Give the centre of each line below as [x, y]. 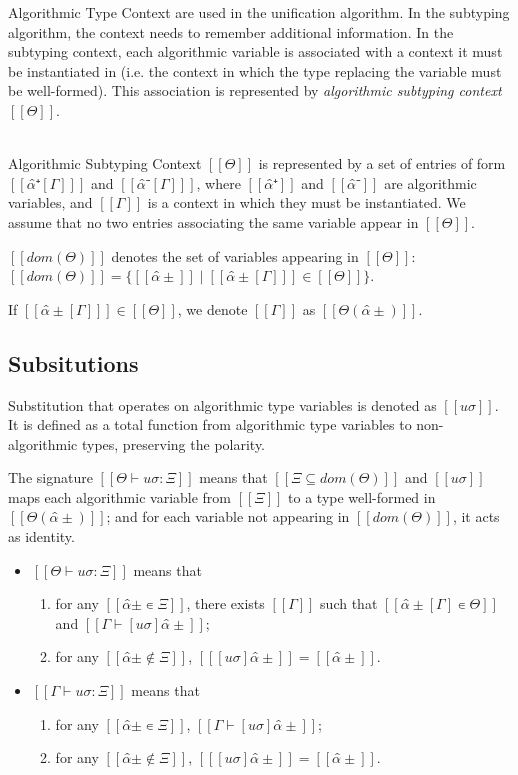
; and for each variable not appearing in [228, 516]
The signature [50, 477]
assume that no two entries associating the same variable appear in [213, 221]
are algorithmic [430, 182]
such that [349, 603]
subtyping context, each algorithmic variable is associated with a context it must [255, 51]
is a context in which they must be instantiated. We [306, 202]
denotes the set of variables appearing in [235, 255]
